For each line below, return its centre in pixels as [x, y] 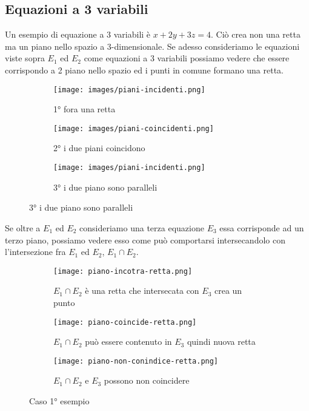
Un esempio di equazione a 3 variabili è [78, 34]
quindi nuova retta [221, 341]
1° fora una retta [85, 109]
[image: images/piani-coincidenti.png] [134, 128]
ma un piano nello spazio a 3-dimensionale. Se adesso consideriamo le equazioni [152, 46]
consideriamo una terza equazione [142, 227]
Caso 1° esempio [59, 401]
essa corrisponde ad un [262, 227]
